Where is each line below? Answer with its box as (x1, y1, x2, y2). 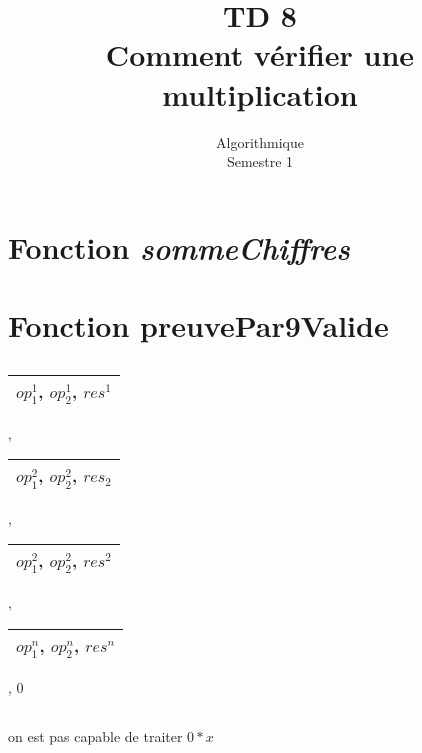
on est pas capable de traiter (8, 726, 183, 747)
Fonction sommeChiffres (8, 226, 350, 268)
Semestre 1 (226, 151, 294, 172)
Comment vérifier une (105, 34, 415, 75)
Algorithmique (216, 131, 304, 152)
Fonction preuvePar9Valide (8, 305, 389, 346)
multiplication (162, 73, 358, 114)
